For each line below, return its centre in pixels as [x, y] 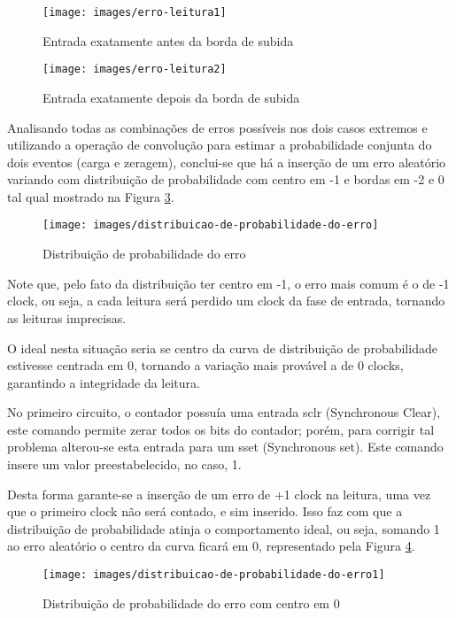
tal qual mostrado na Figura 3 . [91, 196]
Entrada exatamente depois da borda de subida [171, 97]
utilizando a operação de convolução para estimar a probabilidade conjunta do [220, 145]
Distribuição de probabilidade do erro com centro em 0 [191, 603]
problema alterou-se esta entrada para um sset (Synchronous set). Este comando [225, 447]
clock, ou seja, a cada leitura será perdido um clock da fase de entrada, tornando [226, 301]
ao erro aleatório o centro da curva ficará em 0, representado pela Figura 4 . [211, 546]
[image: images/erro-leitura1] [135, 12]
